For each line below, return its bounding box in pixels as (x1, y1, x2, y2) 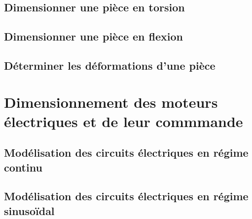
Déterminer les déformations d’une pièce (4, 57, 216, 73)
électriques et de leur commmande (4, 111, 243, 131)
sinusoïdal (4, 203, 55, 218)
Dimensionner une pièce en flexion (4, 29, 183, 44)
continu (4, 159, 42, 175)
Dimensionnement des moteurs (4, 91, 218, 112)
